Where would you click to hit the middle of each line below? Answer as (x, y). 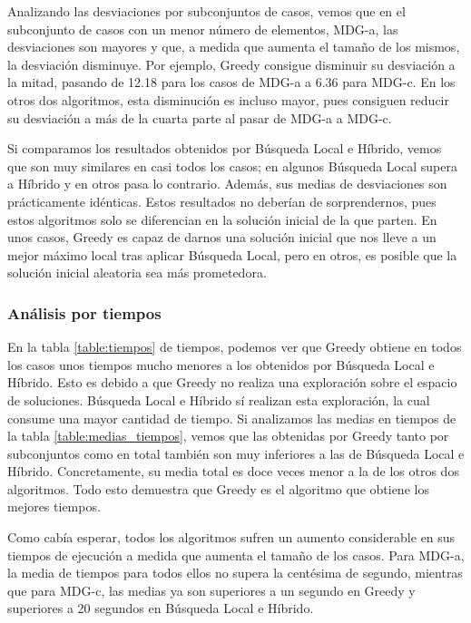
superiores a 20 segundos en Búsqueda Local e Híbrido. (161, 608)
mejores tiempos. (54, 506)
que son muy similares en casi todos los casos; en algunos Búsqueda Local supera (232, 165)
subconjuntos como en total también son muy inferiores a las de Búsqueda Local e (236, 453)
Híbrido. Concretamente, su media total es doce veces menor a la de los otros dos (233, 471)
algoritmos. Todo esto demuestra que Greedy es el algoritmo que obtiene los (218, 488)
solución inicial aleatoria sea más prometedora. (137, 273)
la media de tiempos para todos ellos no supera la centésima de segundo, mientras (235, 573)
